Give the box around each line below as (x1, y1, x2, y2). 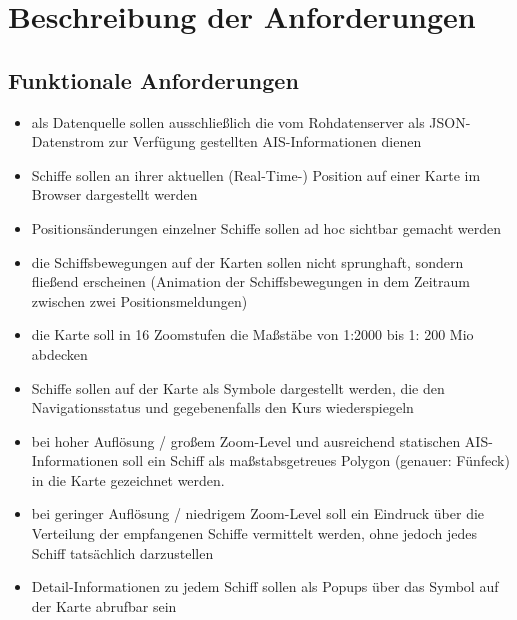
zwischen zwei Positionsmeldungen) (31, 290, 248, 311)
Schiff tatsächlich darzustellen (31, 542, 214, 563)
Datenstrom (31, 131, 105, 152)
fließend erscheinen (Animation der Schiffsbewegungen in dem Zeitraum (31, 271, 470, 292)
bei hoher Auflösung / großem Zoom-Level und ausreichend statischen (31, 430, 461, 451)
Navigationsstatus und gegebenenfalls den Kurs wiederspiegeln (31, 397, 414, 418)
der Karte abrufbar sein (31, 595, 177, 616)
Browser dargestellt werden (31, 184, 198, 205)
